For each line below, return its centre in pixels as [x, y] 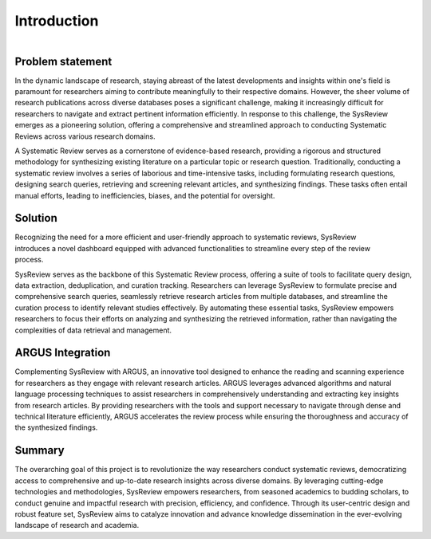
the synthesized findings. [56, 427]
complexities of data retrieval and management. [93, 330]
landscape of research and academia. [77, 525]
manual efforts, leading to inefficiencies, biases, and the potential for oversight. [145, 195]
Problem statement [63, 61]
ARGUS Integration [63, 353]
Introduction [57, 21]
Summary [40, 450]
